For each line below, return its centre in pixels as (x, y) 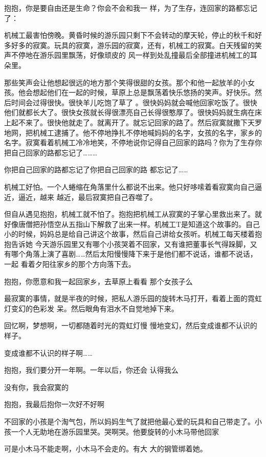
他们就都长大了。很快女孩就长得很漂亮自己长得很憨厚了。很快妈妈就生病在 (129, 112)
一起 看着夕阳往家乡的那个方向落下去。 (70, 264)
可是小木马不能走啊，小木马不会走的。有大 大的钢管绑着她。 (106, 449)
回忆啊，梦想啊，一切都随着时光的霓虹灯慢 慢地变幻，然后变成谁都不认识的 (131, 325)
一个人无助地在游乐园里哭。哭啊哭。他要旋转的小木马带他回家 (115, 431)
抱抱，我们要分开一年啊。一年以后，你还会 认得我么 (91, 370)
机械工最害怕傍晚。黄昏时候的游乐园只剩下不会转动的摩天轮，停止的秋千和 (129, 35)
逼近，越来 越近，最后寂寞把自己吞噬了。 (87, 197)
